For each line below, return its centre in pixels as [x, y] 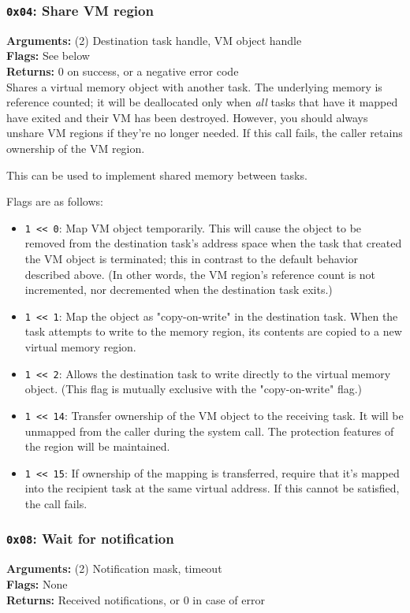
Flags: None [37, 583]
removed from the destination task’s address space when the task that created [213, 243]
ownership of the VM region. [76, 148]
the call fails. [56, 503]
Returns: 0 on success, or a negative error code [123, 71]
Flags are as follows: [55, 201]
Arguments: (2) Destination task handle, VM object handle [154, 40]
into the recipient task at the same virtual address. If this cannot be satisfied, [212, 488]
